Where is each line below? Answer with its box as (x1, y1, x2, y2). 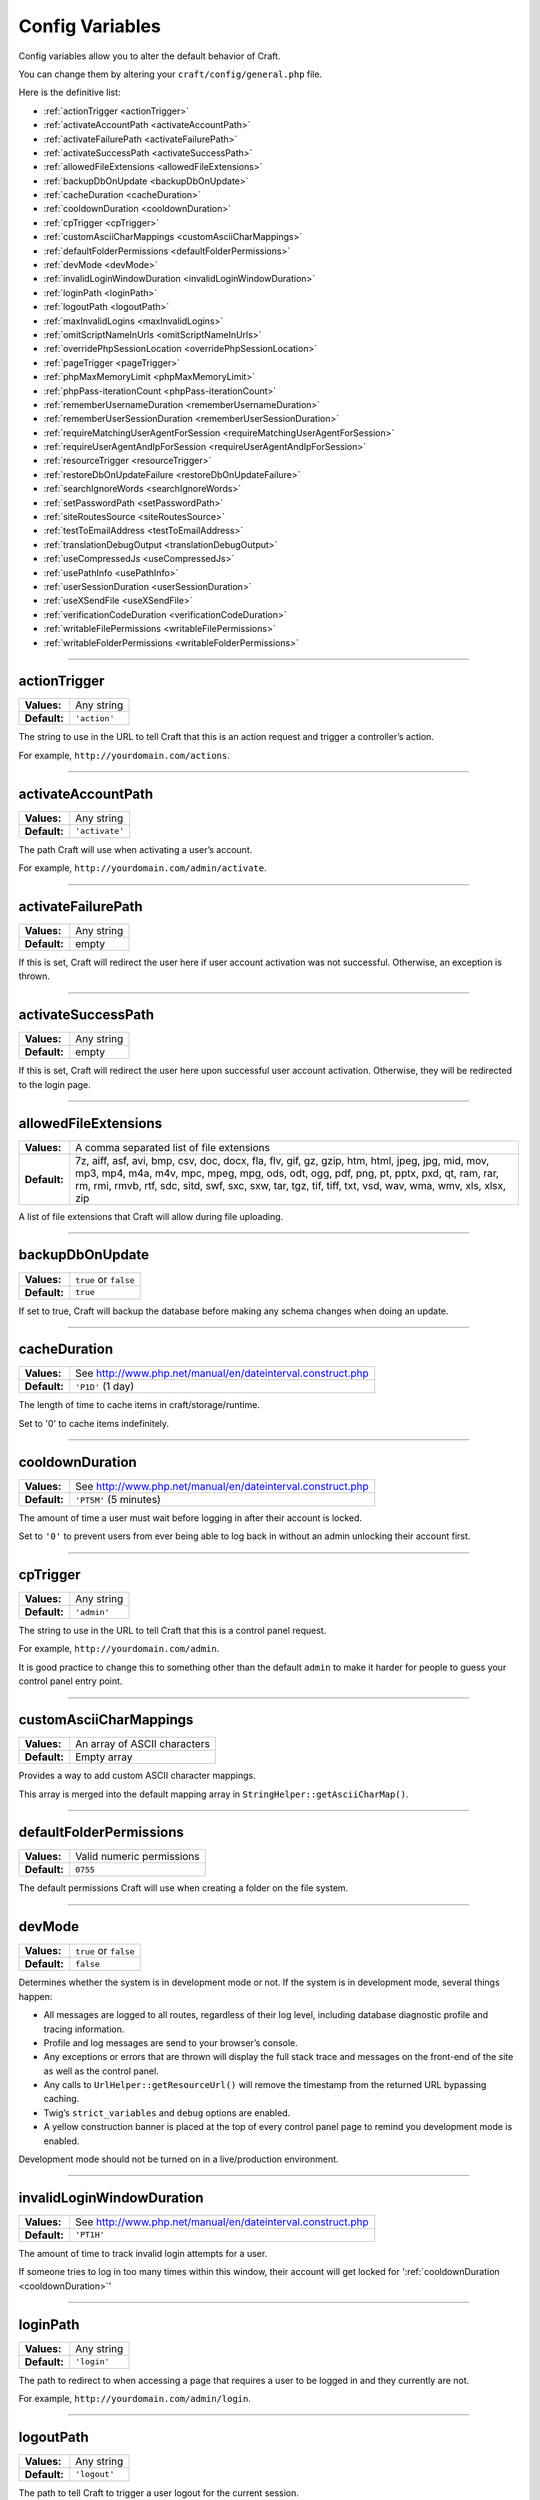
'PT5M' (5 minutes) (75, 1492, 162, 1506)
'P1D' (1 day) (75, 1380, 135, 1394)
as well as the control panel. (43, 2065, 159, 2077)
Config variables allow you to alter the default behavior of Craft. (18, 50, 281, 62)
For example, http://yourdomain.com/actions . (18, 749, 230, 761)
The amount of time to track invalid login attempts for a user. (18, 2247, 268, 2259)
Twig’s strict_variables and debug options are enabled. (43, 2106, 291, 2119)
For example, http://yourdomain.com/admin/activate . (18, 862, 267, 874)
